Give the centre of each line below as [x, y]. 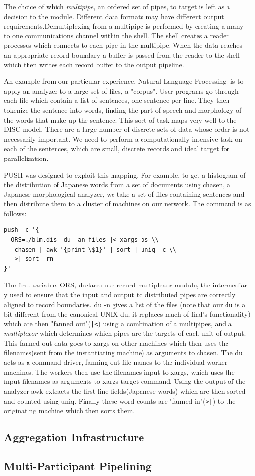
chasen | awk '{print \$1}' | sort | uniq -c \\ [95, 249]
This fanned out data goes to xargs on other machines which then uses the [116, 343]
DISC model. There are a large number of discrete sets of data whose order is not [127, 129]
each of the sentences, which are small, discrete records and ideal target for [117, 148]
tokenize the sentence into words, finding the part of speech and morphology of [123, 110]
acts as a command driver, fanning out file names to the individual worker [116, 362]
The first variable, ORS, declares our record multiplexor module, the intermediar [126, 285]
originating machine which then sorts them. [70, 410]
